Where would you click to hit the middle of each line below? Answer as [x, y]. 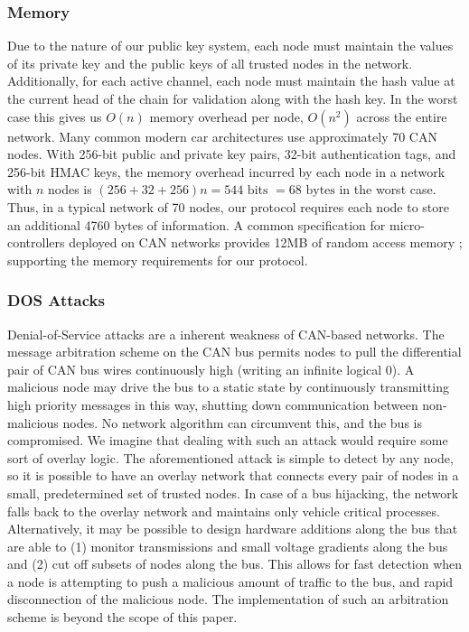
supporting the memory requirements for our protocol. [158, 260]
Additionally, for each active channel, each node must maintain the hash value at [231, 81]
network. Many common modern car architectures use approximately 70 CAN [222, 136]
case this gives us [55, 116]
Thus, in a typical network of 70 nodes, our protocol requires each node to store [228, 206]
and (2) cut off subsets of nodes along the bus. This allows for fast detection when [235, 564]
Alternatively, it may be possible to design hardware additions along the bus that [233, 529]
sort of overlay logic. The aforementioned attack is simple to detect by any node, [230, 457]
